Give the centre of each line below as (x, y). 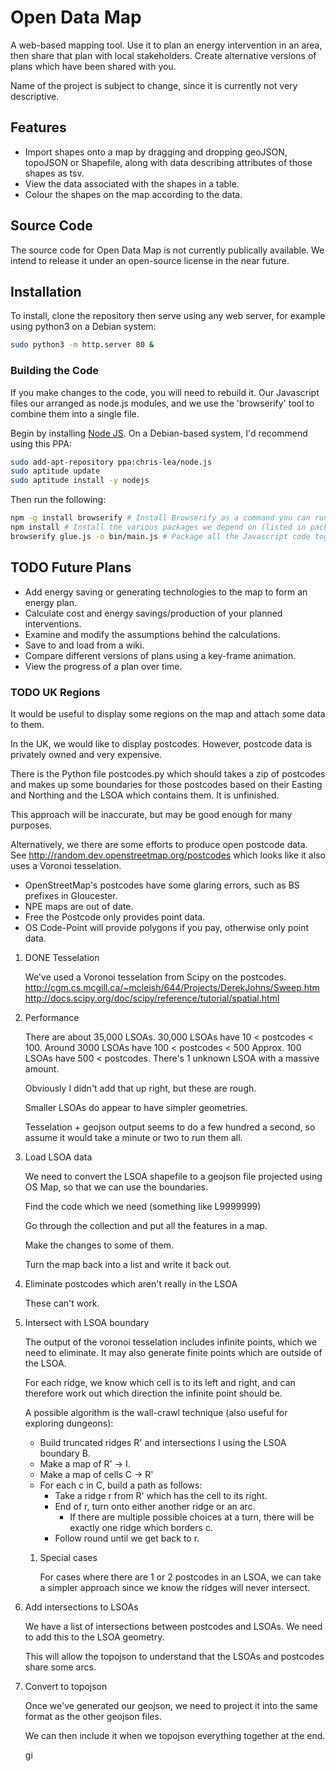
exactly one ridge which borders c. (141, 1527)
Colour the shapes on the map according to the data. (133, 194)
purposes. (31, 825)
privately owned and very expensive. (86, 754)
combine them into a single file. (75, 413)
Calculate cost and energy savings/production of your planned (153, 613)
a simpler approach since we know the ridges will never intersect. (175, 1587)
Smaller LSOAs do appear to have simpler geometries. (136, 1107)
